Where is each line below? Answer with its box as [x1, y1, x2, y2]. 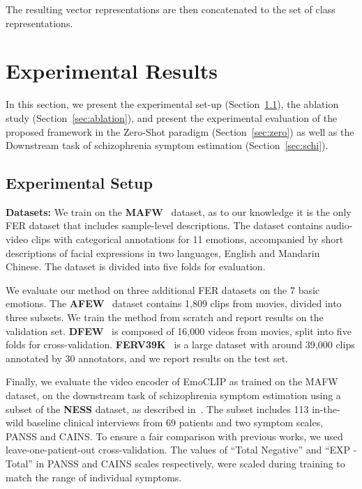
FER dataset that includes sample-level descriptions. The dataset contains [6, 218, 323, 233]
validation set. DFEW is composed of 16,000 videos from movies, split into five [6, 323, 352, 338]
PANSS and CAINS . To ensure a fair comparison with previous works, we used [6, 428, 343, 443]
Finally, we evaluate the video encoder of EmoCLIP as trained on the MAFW [6, 374, 338, 389]
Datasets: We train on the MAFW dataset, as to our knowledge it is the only [6, 204, 352, 219]
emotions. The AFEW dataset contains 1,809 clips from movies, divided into [6, 296, 342, 311]
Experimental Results [6, 56, 218, 85]
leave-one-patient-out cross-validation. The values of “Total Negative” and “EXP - [6, 442, 357, 457]
